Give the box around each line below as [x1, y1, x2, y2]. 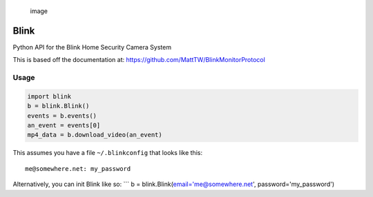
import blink [27, 92, 72, 100]
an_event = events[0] [27, 121, 101, 129]
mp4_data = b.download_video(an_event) [27, 131, 162, 139]
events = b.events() [27, 112, 97, 120]
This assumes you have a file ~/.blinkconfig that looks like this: [12, 149, 203, 157]
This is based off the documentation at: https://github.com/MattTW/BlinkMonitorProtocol [12, 56, 265, 64]
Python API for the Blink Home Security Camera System [12, 43, 172, 51]
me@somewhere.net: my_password [25, 165, 131, 172]
